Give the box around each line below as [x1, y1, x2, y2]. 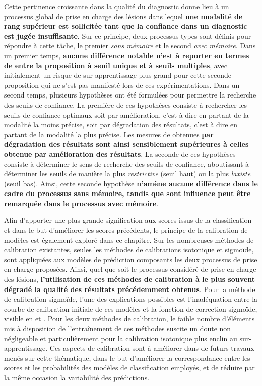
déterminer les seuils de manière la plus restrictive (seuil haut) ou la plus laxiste [4, 168, 251, 179]
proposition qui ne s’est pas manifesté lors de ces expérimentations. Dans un [4, 79, 240, 90]
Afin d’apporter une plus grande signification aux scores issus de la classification [4, 215, 252, 225]
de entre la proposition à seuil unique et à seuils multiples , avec [4, 60, 227, 70]
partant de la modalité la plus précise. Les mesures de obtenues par [4, 129, 214, 139]
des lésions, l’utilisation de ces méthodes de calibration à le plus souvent [4, 274, 255, 284]
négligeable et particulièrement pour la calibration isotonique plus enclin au [4, 333, 237, 343]
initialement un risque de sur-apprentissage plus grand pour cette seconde [4, 70, 231, 80]
